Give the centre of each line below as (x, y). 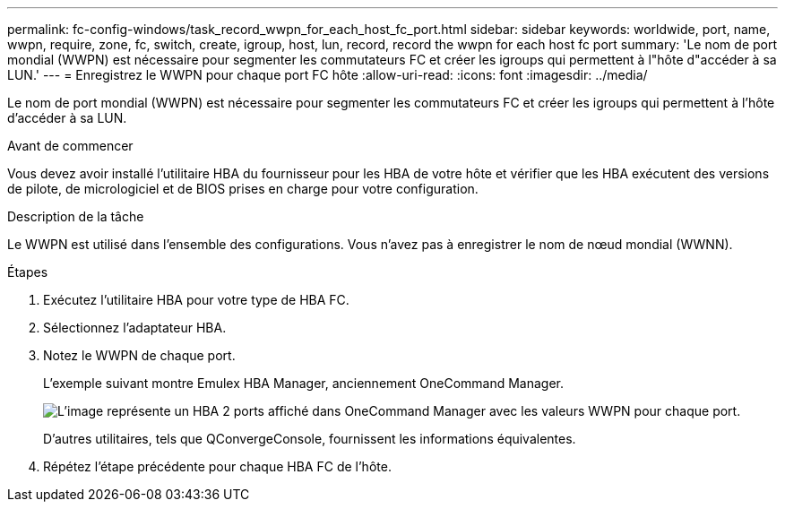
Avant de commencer (70, 146)
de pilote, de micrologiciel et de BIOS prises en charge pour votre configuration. (243, 189)
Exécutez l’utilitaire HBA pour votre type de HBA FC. (196, 300)
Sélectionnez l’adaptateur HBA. (135, 328)
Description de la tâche (76, 216)
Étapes (28, 272)
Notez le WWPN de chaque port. (139, 355)
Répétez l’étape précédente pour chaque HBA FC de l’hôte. (217, 466)
